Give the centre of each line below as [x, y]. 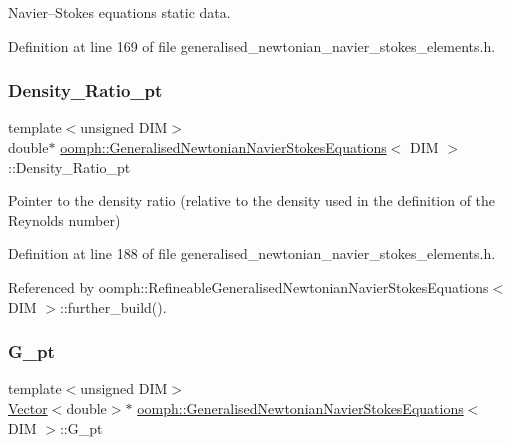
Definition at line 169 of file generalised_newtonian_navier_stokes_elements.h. [252, 45]
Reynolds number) [64, 219]
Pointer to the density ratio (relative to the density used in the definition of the [252, 200]
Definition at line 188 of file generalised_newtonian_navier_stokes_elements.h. [252, 253]
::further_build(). [113, 306]
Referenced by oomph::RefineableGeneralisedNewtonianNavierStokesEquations [248, 286]
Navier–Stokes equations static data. [119, 12]
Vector [28, 407]
